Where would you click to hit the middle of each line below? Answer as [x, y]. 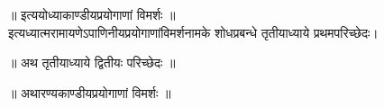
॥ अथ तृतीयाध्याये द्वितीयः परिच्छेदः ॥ [92, 62]
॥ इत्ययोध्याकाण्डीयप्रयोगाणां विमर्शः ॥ [92, 14]
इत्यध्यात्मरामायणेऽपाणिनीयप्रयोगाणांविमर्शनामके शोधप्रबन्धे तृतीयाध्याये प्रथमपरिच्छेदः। [193, 32]
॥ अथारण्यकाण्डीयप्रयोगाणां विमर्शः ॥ [90, 92]
